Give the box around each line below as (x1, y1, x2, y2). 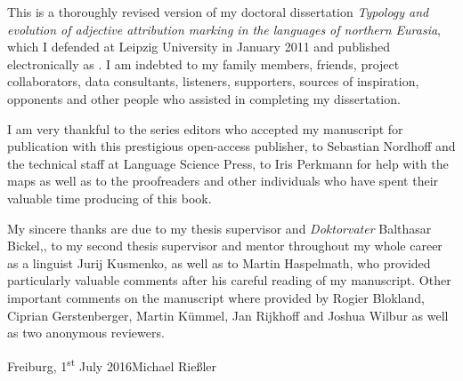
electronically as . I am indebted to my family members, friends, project (7, 54, 400, 73)
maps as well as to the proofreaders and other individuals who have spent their (7, 171, 439, 190)
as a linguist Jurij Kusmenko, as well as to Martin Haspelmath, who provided (7, 253, 431, 272)
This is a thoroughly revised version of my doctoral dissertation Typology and (7, 3, 429, 20)
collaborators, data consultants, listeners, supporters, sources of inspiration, (7, 72, 419, 91)
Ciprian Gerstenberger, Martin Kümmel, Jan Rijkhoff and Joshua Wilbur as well (7, 306, 449, 324)
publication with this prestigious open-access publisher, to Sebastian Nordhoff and (7, 137, 456, 155)
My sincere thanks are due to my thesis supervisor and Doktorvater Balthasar (7, 218, 432, 237)
